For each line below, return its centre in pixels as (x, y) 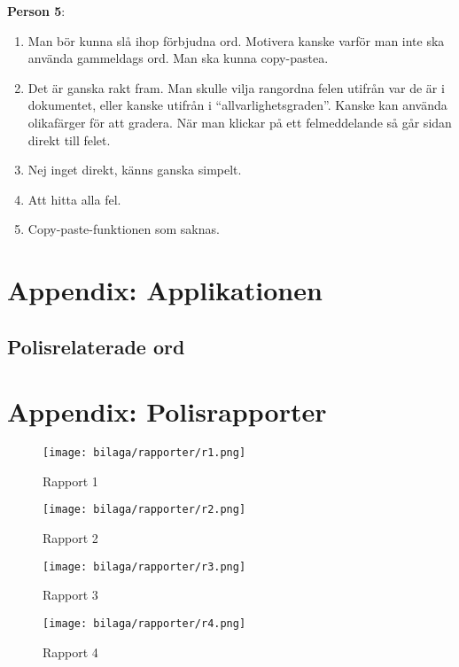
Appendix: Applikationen (165, 290)
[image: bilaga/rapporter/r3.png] (144, 566)
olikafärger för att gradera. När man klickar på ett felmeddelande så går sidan (240, 122)
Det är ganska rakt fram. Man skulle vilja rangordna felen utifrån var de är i (236, 87)
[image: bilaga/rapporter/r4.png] (144, 623)
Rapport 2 (70, 538)
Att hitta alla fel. (74, 199)
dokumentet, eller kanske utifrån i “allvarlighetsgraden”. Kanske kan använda (237, 105)
